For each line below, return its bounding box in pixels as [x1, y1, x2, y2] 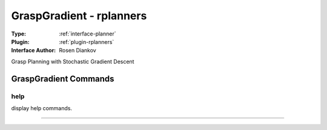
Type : [11, 30, 27, 37]
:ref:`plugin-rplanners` [59, 38, 114, 45]
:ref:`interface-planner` [59, 30, 116, 37]
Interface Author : [11, 47, 56, 54]
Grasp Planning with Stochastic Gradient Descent [11, 58, 134, 65]
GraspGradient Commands [11, 73, 114, 84]
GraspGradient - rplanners [11, 9, 147, 22]
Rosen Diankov [59, 47, 96, 54]
